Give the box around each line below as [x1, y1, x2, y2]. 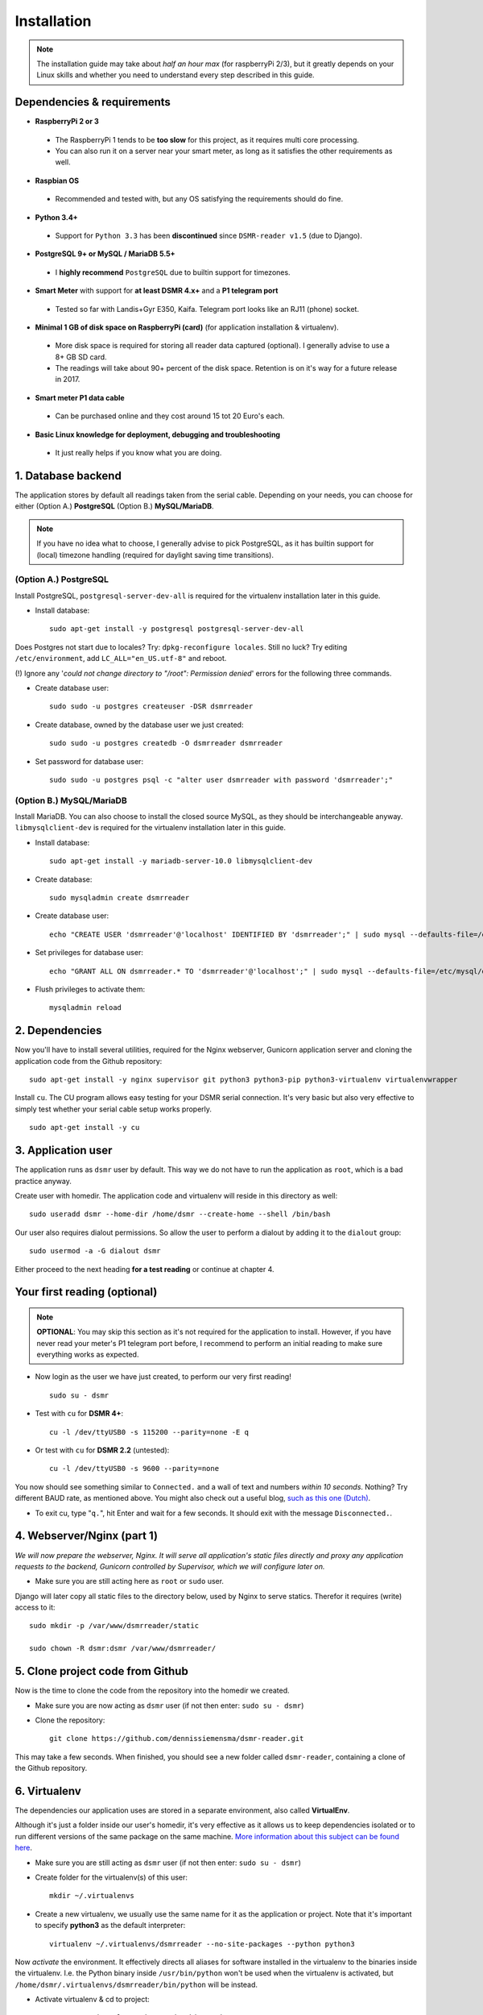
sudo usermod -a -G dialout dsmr [29, 1246, 161, 1256]
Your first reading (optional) [14, 1286, 158, 1299]
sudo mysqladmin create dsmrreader [49, 893, 190, 903]
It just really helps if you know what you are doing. [55, 448, 222, 458]
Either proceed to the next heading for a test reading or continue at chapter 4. [14, 1264, 275, 1273]
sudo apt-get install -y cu [29, 1123, 140, 1132]
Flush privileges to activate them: [35, 984, 145, 994]
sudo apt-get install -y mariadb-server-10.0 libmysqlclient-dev [49, 857, 313, 866]
